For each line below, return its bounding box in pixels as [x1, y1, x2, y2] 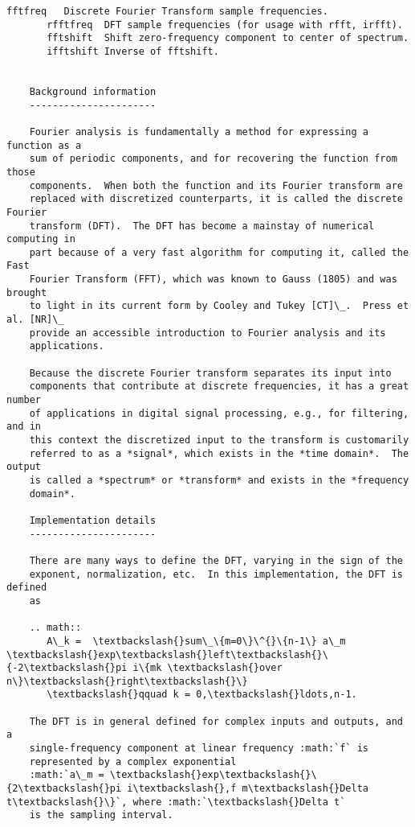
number [6, 394, 41, 406]
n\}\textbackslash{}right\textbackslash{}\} [6, 675, 248, 687]
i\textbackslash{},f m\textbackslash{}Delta [127, 783, 369, 795]
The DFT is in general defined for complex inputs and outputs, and [29, 715, 403, 727]
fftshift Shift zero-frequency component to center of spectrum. [47, 32, 409, 44]
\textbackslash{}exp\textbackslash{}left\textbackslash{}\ [6, 648, 328, 660]
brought [6, 286, 47, 298]
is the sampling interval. [29, 809, 173, 821]
